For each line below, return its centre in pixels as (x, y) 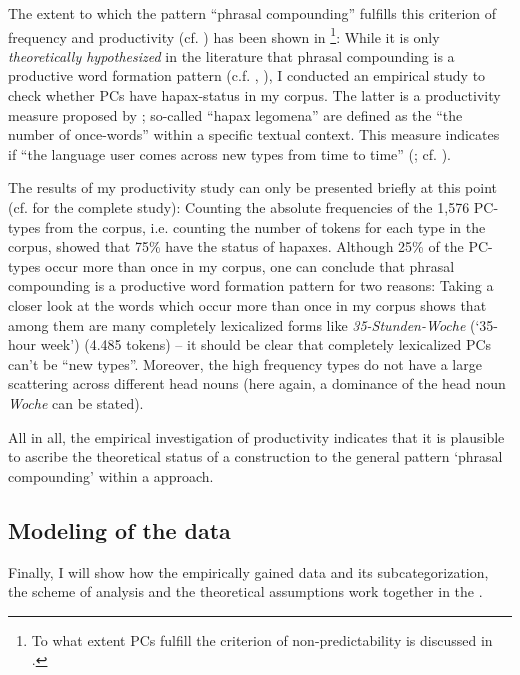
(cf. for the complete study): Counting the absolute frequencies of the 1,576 (239, 207)
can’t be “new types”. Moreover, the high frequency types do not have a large (245, 363)
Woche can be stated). (76, 402)
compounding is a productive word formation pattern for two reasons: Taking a (251, 285)
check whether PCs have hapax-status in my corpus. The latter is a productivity (254, 95)
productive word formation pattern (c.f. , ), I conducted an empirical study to (247, 75)
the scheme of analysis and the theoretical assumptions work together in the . (245, 591)
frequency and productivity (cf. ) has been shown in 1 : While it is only (224, 35)
